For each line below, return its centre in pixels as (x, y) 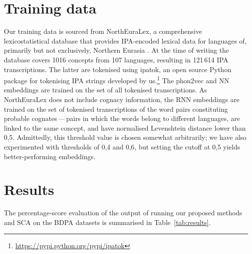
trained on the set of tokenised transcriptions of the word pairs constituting (116, 109)
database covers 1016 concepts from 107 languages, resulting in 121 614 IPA (116, 59)
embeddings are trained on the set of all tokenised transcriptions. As (106, 90)
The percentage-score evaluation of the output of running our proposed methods (123, 213)
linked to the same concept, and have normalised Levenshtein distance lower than (125, 127)
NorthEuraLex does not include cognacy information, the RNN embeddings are (122, 99)
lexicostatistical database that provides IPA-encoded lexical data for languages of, (125, 40)
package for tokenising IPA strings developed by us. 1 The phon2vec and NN (117, 80)
